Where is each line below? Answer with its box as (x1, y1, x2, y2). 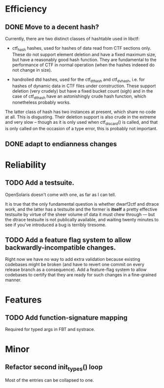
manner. (5, 277, 22, 283)
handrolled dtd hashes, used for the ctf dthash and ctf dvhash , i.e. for (12, 77, 145, 83)
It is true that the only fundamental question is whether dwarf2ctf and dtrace (5, 201, 159, 207)
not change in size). (12, 67, 52, 73)
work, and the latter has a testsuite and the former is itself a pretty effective (5, 206, 158, 212)
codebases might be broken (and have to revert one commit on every (5, 262, 145, 268)
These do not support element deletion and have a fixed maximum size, (12, 51, 156, 57)
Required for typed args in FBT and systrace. (5, 327, 95, 332)
